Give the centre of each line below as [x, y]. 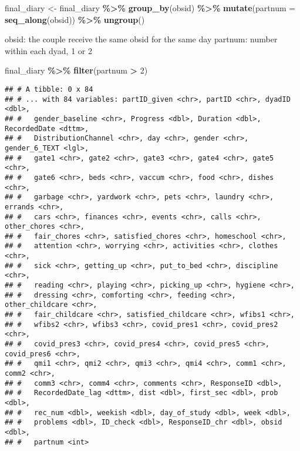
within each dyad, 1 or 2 [48, 50]
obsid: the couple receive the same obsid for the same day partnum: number [141, 39]
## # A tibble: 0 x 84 [49, 89]
